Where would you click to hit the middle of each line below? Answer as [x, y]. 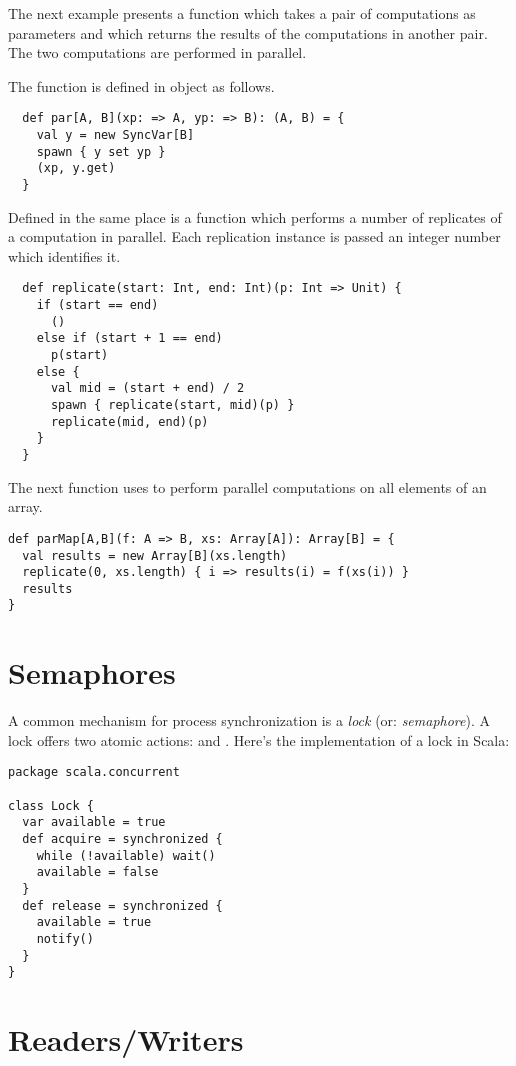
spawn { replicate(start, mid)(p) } [172, 405]
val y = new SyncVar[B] [115, 135]
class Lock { [51, 805]
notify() [65, 939]
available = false [97, 872]
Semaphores [92, 672]
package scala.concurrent [94, 772]
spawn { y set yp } [101, 151]
